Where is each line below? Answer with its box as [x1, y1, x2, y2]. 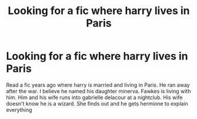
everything [6, 106, 32, 113]
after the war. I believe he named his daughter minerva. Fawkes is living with [6, 87, 191, 94]
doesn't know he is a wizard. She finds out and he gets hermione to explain [6, 100, 188, 107]
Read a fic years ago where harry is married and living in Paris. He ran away [6, 81, 190, 89]
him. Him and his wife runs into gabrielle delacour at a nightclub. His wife [6, 94, 183, 101]
